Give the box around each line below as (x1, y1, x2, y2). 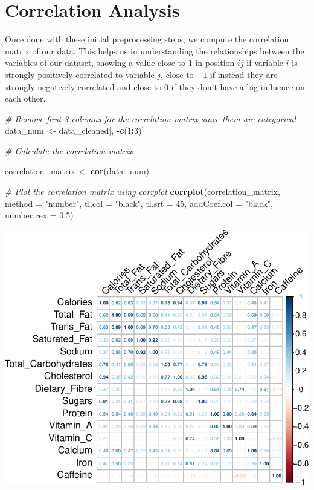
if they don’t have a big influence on (171, 80, 305, 93)
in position (195, 56, 235, 69)
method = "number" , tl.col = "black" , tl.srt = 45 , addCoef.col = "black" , (5, 197, 273, 209)
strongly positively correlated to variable (5, 68, 155, 80)
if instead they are (210, 68, 278, 80)
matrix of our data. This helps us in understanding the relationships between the (5, 44, 304, 57)
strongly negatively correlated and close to (5, 80, 162, 93)
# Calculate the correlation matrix (5, 144, 133, 157)
